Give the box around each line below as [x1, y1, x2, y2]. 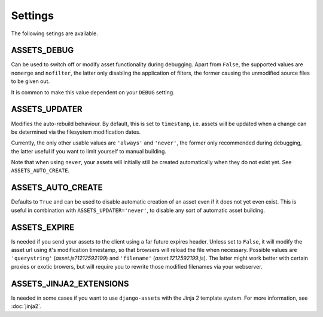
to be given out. [11, 78, 50, 85]
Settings [11, 9, 54, 22]
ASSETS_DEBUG [11, 45, 74, 56]
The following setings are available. [11, 30, 98, 37]
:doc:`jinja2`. [11, 303, 42, 310]
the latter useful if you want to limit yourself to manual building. [11, 147, 167, 155]
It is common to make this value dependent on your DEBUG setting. [11, 88, 175, 96]
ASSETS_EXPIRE [11, 222, 75, 232]
